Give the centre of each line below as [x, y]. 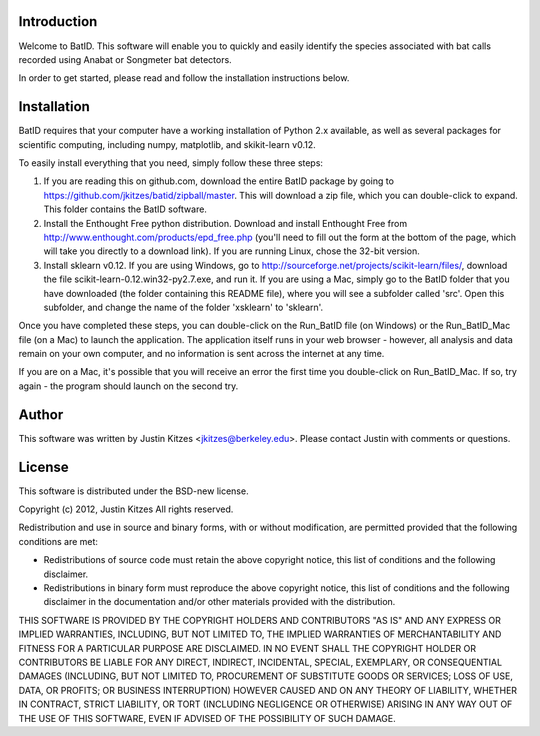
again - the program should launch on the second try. [128, 386]
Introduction [58, 21]
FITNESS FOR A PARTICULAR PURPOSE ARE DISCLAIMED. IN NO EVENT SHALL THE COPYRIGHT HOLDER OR [247, 648]
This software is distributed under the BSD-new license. [133, 491]
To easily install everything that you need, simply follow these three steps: [171, 162]
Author [41, 414]
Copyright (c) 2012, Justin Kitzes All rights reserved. [126, 509]
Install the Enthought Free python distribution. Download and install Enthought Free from [225, 223]
